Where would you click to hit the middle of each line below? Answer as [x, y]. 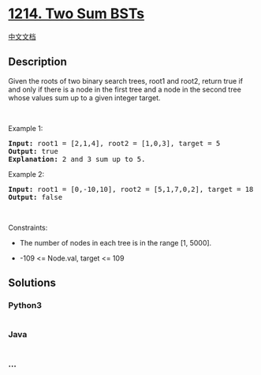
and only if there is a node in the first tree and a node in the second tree [125, 89]
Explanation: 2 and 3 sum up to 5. [77, 159]
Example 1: [26, 128]
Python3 [25, 306]
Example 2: [26, 174]
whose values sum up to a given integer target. [84, 97]
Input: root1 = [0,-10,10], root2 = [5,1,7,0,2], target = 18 [131, 189]
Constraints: [28, 227]
